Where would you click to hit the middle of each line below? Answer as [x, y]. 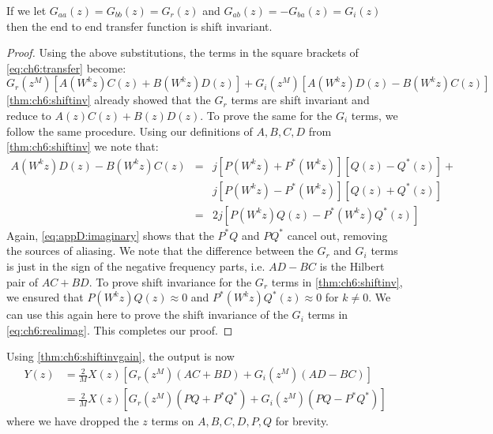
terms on [173, 421]
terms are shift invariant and [300, 100]
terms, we [374, 115]
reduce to [29, 115]
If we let [26, 10]
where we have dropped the [73, 421]
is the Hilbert [352, 266]
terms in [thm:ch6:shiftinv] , [337, 281]
